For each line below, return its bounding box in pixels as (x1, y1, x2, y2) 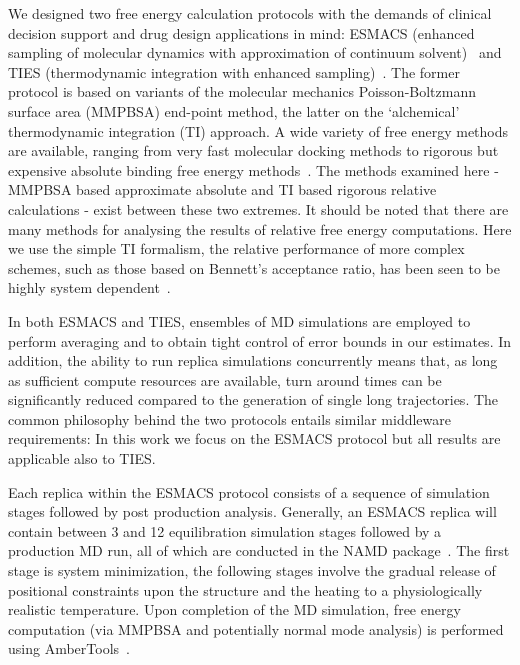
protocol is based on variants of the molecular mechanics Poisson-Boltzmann (8, 81, 476, 102)
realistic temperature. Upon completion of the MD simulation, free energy (8, 599, 461, 620)
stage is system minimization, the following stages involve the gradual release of (8, 560, 496, 581)
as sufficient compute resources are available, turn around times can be (8, 369, 442, 390)
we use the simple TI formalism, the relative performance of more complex (8, 238, 465, 259)
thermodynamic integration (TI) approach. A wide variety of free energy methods (8, 120, 509, 141)
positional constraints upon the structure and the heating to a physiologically (8, 579, 483, 600)
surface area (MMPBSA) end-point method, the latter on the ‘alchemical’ (8, 100, 460, 121)
